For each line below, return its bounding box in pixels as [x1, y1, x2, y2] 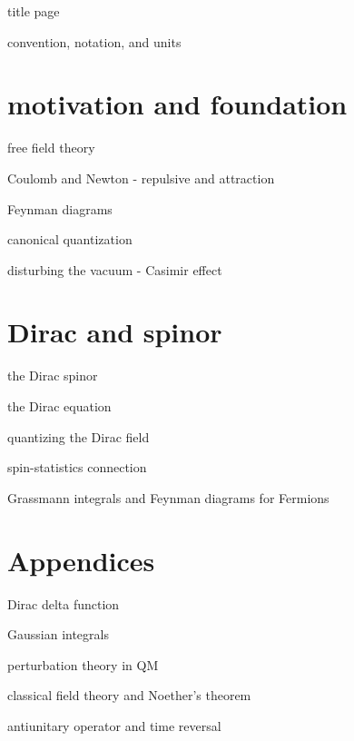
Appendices [7, 541, 155, 578]
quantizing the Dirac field [7, 427, 150, 446]
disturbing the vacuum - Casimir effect [7, 260, 222, 279]
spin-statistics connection [7, 458, 147, 477]
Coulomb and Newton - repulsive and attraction [7, 168, 275, 187]
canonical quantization [7, 230, 133, 249]
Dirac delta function [7, 594, 120, 613]
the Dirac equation [7, 397, 112, 415]
